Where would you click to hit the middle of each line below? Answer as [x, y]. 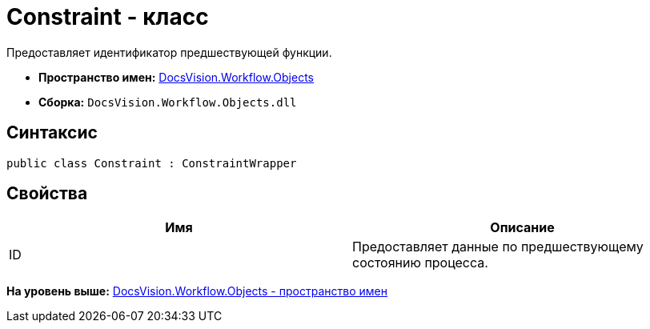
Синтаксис [52, 133]
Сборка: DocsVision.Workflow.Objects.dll [168, 102]
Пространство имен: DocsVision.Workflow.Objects [176, 77]
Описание [522, 228]
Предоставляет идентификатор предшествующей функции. [169, 52]
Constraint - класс [108, 17]
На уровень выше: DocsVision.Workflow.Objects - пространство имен [197, 291]
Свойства [47, 194]
